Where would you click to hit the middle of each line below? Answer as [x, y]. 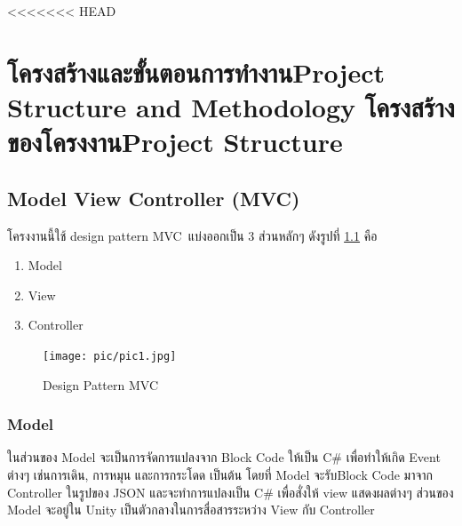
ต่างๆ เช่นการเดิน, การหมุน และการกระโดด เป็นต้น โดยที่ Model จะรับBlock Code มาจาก [220, 474]
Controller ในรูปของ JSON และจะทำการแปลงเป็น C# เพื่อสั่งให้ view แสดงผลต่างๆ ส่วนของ [231, 492]
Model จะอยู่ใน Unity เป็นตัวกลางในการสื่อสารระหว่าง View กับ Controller [191, 510]
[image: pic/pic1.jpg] [110, 356]
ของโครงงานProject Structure [175, 142]
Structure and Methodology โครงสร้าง [231, 106]
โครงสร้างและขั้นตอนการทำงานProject [196, 72]
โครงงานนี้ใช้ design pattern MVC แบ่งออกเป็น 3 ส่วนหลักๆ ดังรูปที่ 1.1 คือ [192, 235]
